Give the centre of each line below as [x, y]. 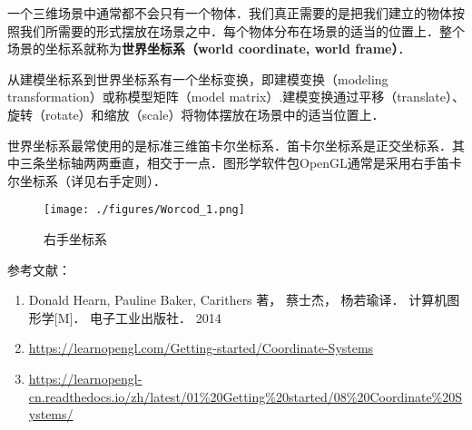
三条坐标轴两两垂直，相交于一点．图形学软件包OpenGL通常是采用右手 [228, 163]
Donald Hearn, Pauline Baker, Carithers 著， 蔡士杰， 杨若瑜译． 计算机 [238, 300]
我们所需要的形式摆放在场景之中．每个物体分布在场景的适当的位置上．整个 [242, 30]
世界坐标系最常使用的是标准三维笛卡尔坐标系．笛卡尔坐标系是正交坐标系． [230, 145]
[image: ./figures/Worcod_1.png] [144, 210]
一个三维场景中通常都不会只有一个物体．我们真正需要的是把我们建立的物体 [230, 13]
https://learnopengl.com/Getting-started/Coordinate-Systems [201, 348]
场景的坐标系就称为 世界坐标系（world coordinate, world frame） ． [209, 49]
